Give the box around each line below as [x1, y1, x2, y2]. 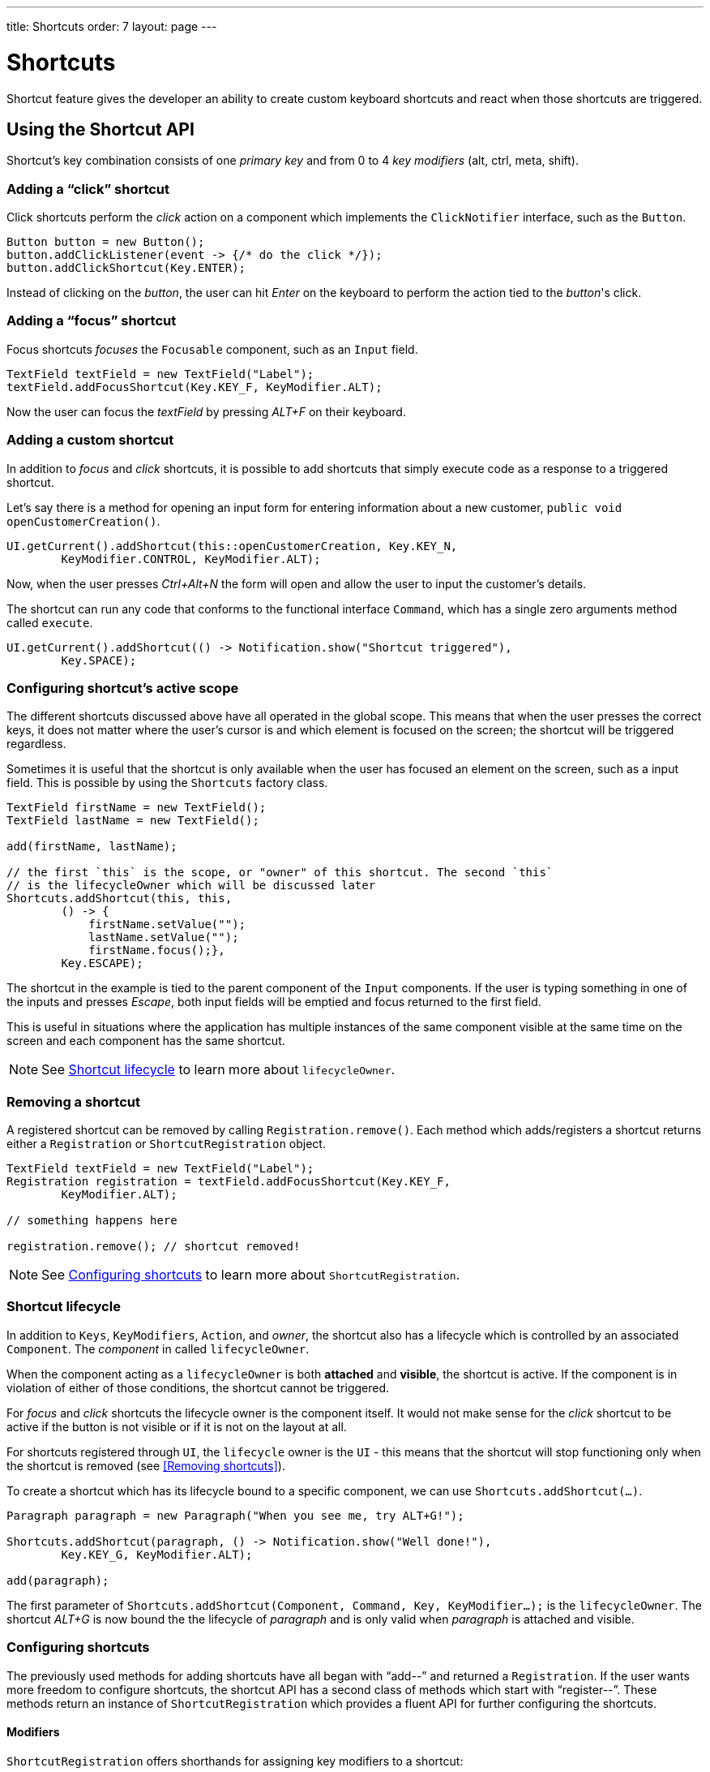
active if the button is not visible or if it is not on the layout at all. [6, 1419, 347, 1434]
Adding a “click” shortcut [6, 180, 170, 197]
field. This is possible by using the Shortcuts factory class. [6, 776, 328, 790]
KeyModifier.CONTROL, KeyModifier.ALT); [61, 552, 321, 566]
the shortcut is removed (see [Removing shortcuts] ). [6, 1458, 285, 1473]
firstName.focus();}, [88, 944, 225, 957]
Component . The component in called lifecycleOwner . [6, 1341, 310, 1356]
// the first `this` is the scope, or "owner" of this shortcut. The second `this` [6, 866, 554, 880]
